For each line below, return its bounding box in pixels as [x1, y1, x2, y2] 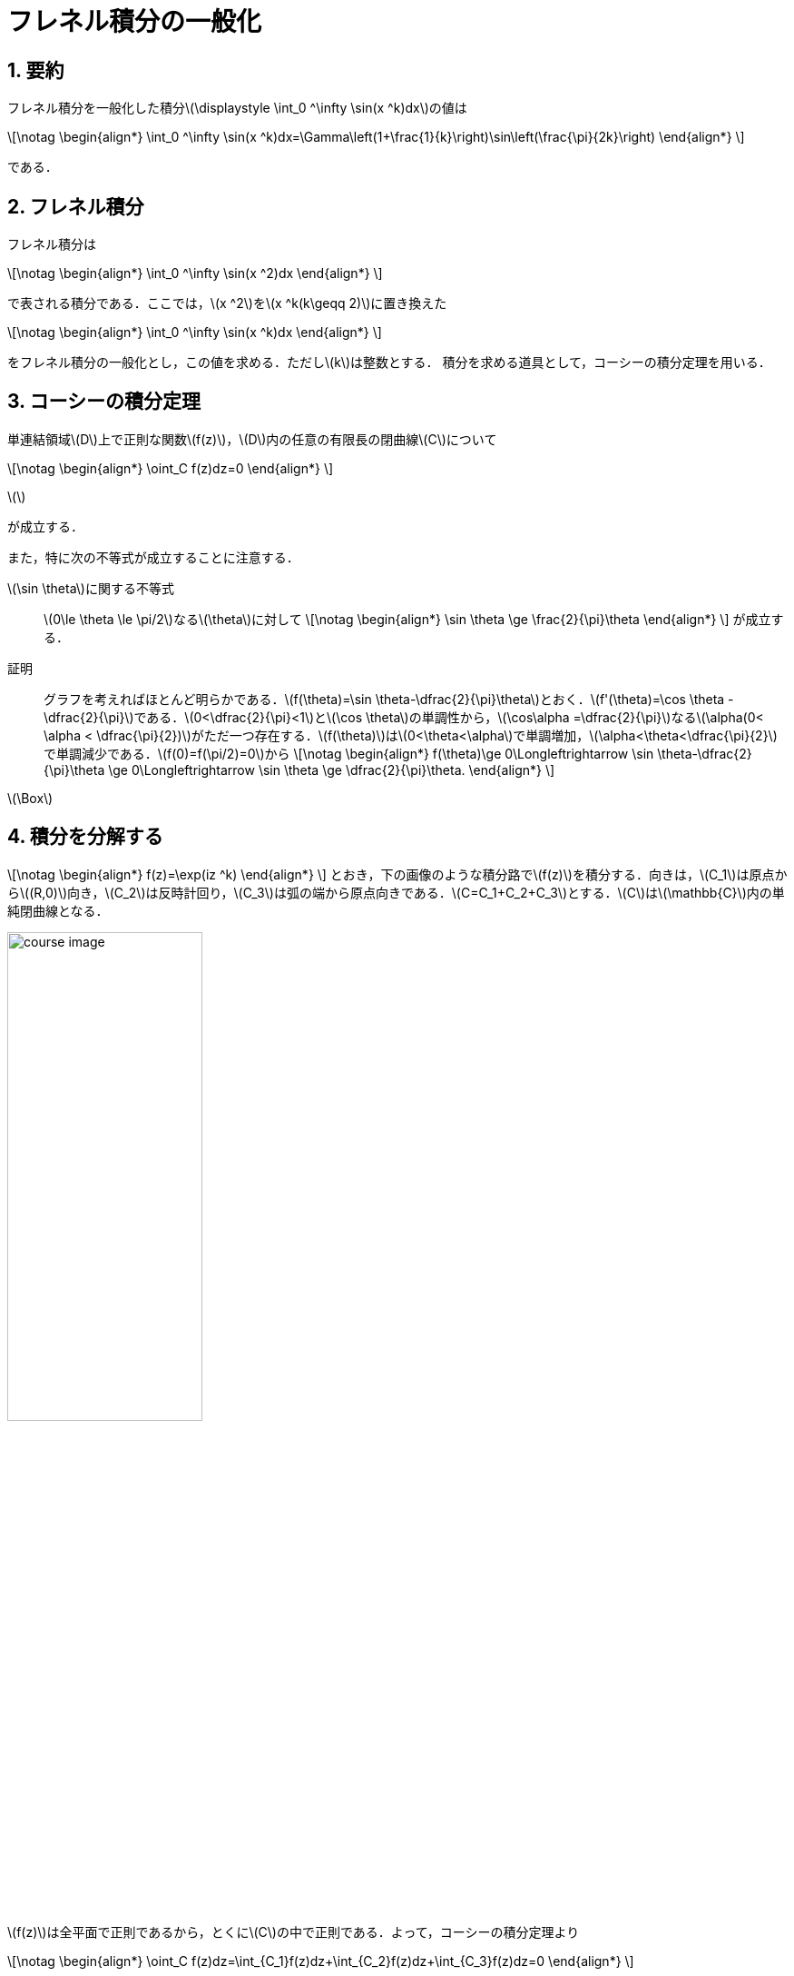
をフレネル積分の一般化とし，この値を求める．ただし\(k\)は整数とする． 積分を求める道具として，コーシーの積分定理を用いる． [7, 354, 771, 371]
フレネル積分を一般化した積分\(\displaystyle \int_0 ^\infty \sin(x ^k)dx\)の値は [7, 100, 467, 116]
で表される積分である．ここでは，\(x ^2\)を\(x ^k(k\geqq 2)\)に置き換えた [7, 295, 447, 312]
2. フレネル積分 [7, 194, 144, 218]
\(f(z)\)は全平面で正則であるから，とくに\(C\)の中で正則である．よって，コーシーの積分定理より [7, 1923, 580, 1940]
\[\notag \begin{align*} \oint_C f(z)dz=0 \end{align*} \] [7, 460, 334, 476]
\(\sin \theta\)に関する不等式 [7, 580, 174, 596]
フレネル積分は [7, 236, 96, 253]
